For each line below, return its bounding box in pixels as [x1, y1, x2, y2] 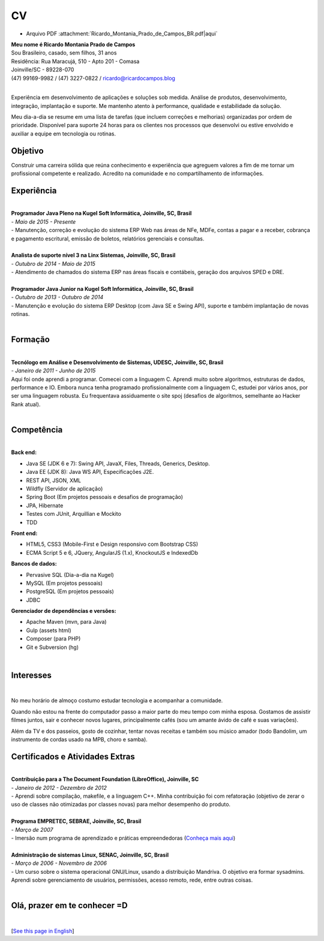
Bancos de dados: [11, 560, 57, 567]
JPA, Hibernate [26, 501, 64, 509]
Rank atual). [11, 401, 41, 408]
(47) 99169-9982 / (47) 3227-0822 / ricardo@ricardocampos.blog [11, 74, 175, 82]
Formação [11, 335, 50, 345]
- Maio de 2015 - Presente [11, 218, 76, 225]
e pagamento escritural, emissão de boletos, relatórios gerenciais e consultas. [11, 235, 205, 242]
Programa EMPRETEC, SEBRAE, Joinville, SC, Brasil [11, 817, 142, 825]
